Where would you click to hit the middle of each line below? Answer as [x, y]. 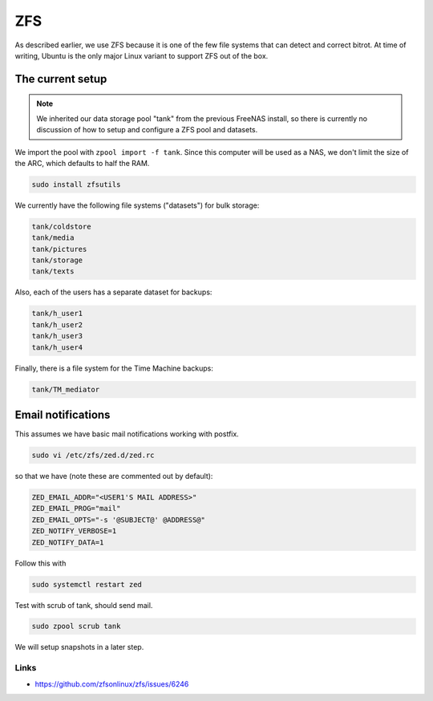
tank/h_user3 [57, 336]
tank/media [53, 238]
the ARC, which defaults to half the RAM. [82, 163]
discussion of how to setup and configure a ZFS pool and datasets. [147, 130]
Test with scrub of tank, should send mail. [84, 605]
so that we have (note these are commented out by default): [114, 476]
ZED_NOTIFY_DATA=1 [68, 542]
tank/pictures [59, 249]
